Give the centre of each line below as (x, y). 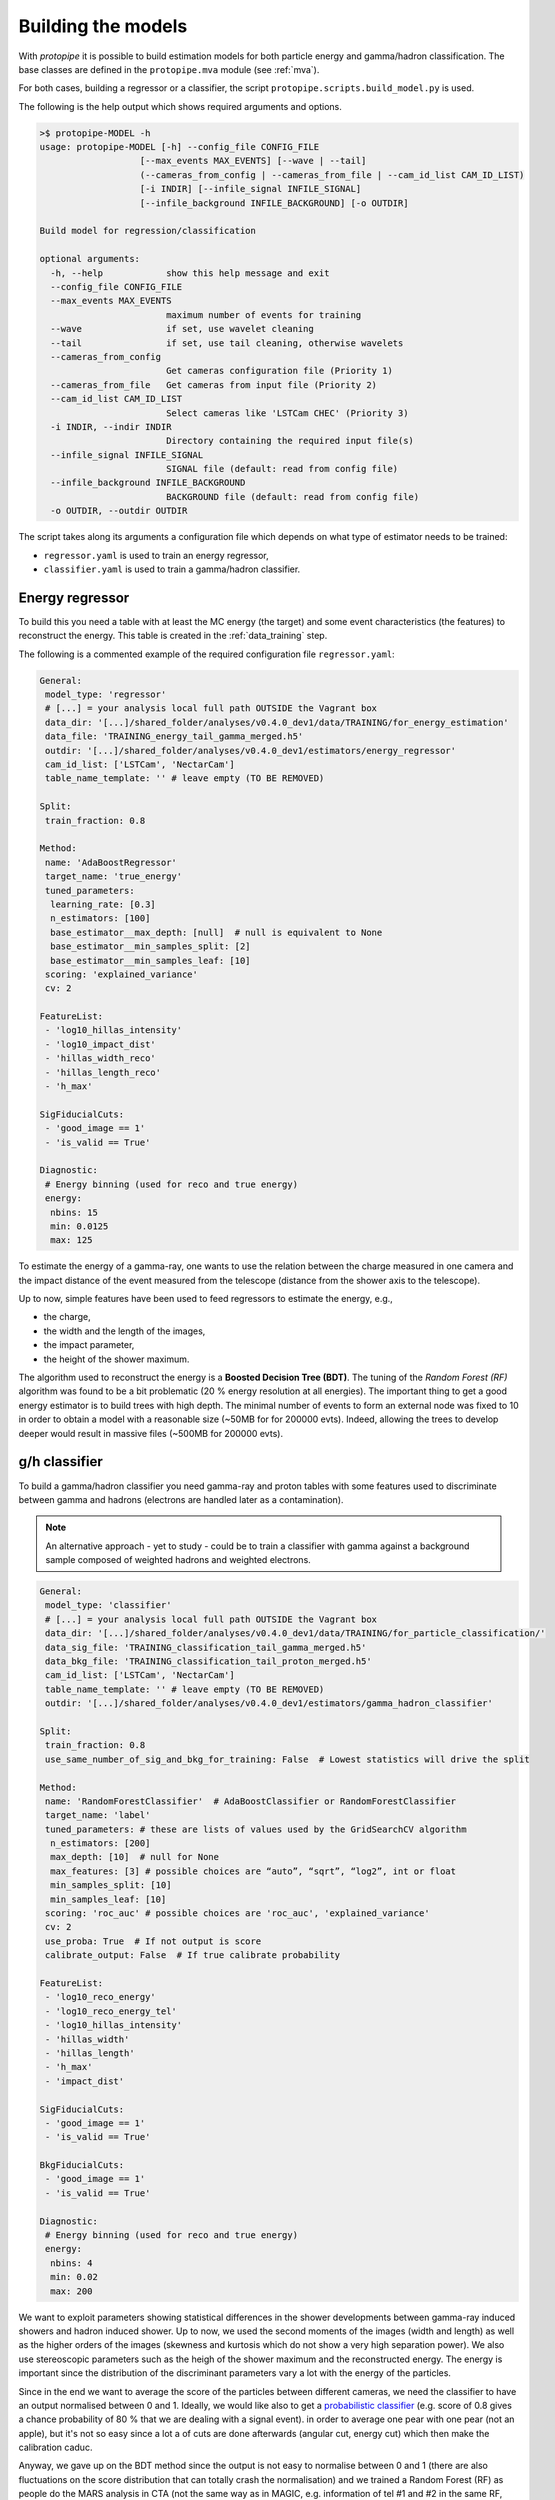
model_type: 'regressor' (106, 694)
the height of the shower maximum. (116, 1359)
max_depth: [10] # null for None (135, 1857)
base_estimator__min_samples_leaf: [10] (150, 960)
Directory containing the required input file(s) (290, 441)
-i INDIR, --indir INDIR (111, 426)
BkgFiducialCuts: (82, 2165)
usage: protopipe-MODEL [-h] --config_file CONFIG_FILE (179, 147)
